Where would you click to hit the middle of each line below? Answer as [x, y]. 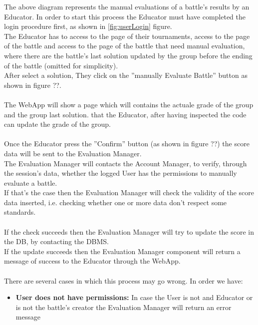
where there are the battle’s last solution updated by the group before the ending [128, 55]
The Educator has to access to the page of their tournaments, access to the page [127, 36]
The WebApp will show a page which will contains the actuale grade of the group [129, 104]
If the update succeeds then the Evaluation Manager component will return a [122, 251]
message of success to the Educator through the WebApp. [92, 261]
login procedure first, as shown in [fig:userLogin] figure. [88, 26]
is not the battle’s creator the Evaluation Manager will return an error [124, 307]
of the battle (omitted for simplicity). [61, 65]
